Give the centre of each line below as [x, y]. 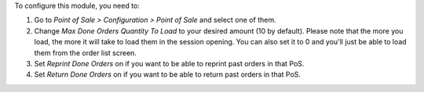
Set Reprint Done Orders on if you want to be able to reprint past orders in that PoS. [169, 63]
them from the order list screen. [86, 53]
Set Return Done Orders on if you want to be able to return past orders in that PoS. [168, 75]
